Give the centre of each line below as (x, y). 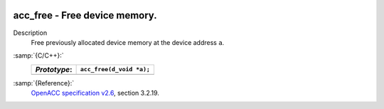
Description (30, 33)
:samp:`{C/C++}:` (38, 56)
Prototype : (54, 69)
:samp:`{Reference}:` (44, 83)
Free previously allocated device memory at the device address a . (128, 42)
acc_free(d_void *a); (115, 69)
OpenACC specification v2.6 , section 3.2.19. (95, 93)
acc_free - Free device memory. (85, 15)
